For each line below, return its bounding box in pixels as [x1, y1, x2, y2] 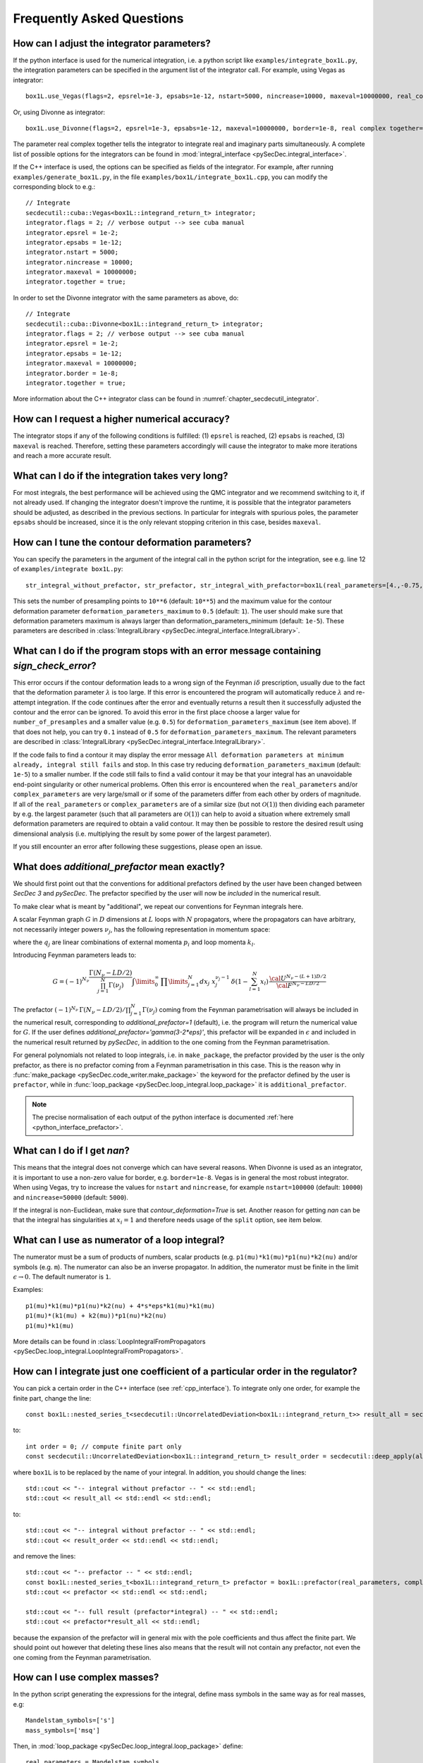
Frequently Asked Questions [13, 11, 184, 26]
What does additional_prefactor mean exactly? [13, 860, 226, 872]
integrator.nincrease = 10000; [25, 258, 134, 266]
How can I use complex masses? [13, 1671, 159, 1683]
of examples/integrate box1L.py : [13, 565, 123, 573]
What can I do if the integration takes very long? [13, 470, 228, 482]
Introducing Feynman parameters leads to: [13, 951, 137, 959]
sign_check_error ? [13, 659, 97, 671]
